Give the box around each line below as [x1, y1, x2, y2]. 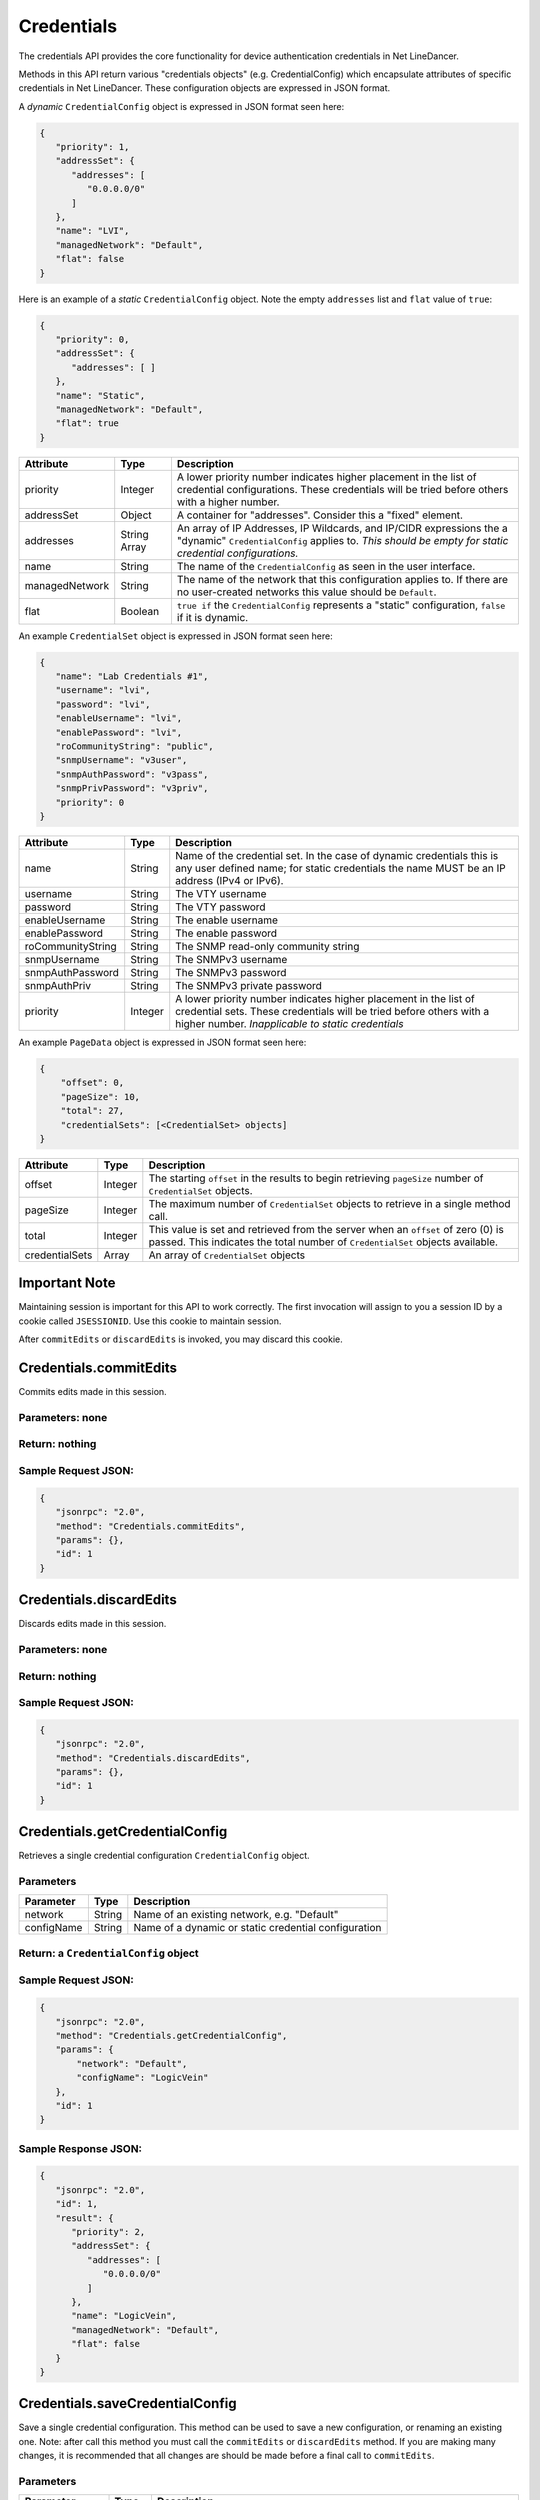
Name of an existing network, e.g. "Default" [133, 1908, 339, 1922]
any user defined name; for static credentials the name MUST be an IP [175, 861, 507, 875]
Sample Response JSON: [18, 2141, 143, 2155]
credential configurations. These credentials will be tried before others [176, 482, 509, 496]
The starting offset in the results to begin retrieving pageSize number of [148, 1171, 484, 1185]
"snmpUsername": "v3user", [55, 755, 188, 766]
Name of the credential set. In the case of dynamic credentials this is [175, 848, 499, 862]
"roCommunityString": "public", [55, 741, 214, 752]
